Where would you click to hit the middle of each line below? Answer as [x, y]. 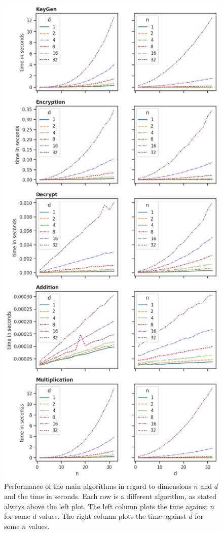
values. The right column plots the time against [113, 516]
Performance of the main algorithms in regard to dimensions [98, 486]
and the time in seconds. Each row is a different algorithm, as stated [110, 496]
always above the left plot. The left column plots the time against [106, 506]
